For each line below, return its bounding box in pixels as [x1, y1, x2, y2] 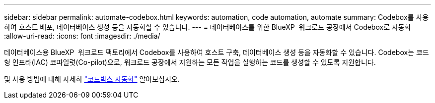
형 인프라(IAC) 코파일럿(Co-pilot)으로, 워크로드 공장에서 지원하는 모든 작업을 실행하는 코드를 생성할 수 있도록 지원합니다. [4, 58, 376, 66]
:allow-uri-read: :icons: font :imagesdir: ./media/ [4, 32, 160, 40]
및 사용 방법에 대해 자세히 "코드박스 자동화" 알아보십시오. [4, 75, 180, 83]
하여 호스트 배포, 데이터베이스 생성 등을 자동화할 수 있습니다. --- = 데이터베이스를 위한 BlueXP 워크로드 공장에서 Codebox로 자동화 [4, 23, 411, 31]
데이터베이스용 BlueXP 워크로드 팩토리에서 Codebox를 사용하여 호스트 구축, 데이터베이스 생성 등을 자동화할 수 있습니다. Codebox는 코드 [4, 48, 429, 56]
